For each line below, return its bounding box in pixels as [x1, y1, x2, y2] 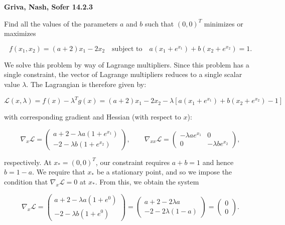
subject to [112, 45, 143, 52]
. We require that [32, 166, 85, 177]
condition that [4, 176, 48, 186]
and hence [202, 156, 234, 167]
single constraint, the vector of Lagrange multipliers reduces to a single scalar [4, 69, 242, 79]
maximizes [4, 28, 36, 38]
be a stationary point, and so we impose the [96, 166, 232, 177]
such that [145, 18, 174, 28]
